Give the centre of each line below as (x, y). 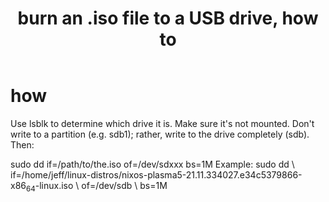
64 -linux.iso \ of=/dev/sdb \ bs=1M (97, 186)
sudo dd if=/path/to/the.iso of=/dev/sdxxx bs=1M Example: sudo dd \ (152, 164)
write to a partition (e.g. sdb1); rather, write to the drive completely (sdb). (160, 134)
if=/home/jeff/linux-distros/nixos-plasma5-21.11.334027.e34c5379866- (156, 174)
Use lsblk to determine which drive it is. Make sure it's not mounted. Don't (162, 123)
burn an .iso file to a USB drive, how (168, 18)
